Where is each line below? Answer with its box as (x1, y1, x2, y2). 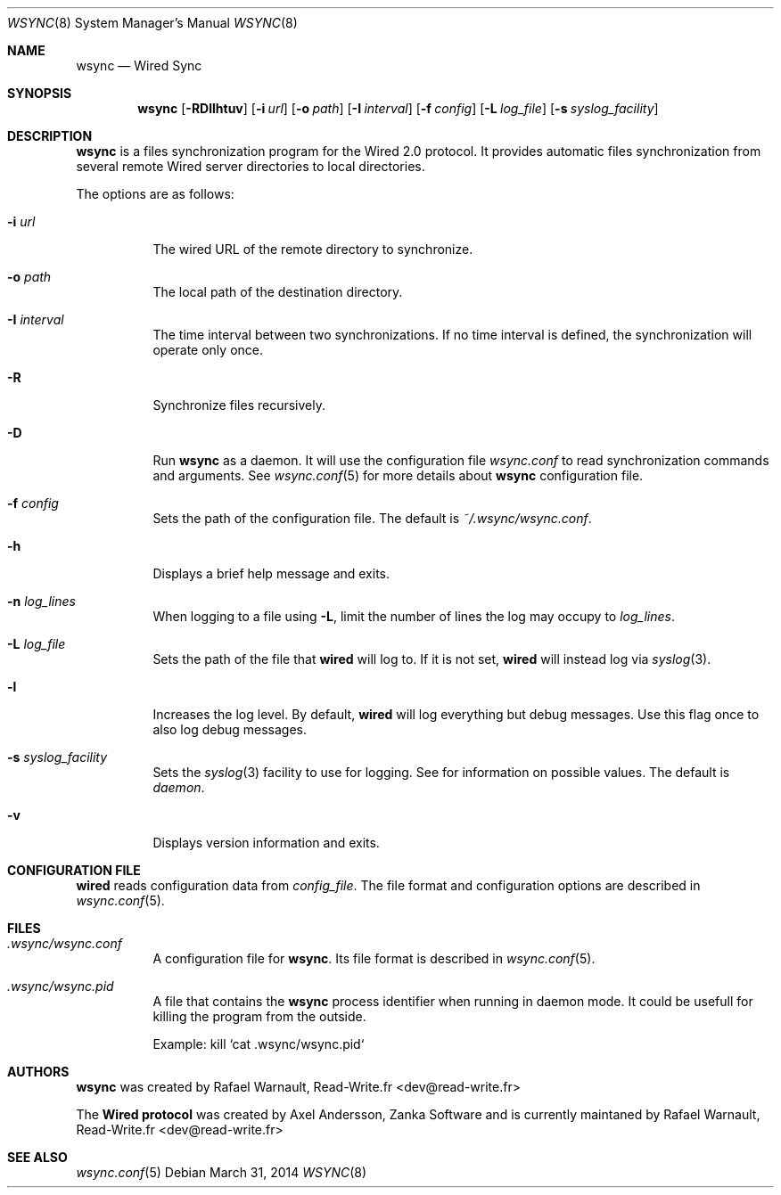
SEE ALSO (7, 1150, 68, 1165)
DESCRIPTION (7, 128, 93, 143)
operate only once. (152, 342, 263, 357)
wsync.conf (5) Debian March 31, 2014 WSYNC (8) (76, 1165, 367, 1180)
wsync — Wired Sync (76, 58, 202, 73)
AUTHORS (7, 1064, 70, 1079)
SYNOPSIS (7, 86, 72, 101)
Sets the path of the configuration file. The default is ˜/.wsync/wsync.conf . (152, 511, 592, 526)
